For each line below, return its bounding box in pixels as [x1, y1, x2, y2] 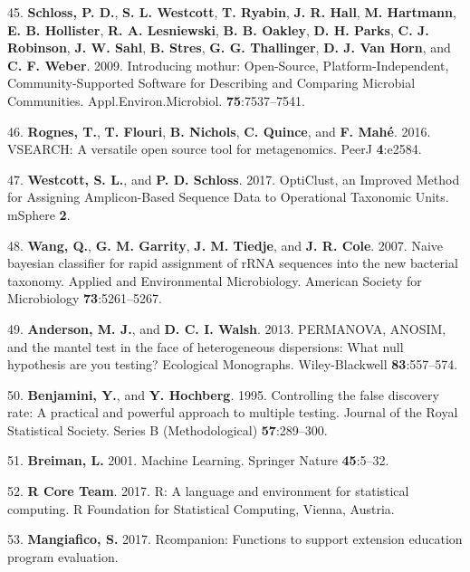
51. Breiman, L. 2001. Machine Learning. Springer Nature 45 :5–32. [7, 451, 389, 470]
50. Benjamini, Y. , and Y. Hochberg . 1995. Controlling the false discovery [7, 385, 439, 404]
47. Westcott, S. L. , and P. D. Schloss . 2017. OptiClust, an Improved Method [7, 169, 460, 188]
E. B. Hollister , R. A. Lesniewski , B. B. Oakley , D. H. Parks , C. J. [7, 20, 429, 39]
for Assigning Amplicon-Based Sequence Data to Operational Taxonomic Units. [7, 187, 449, 206]
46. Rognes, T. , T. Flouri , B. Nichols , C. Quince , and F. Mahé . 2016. [7, 121, 431, 140]
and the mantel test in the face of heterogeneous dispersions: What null [7, 337, 404, 356]
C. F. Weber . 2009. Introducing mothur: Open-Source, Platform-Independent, [7, 55, 449, 74]
